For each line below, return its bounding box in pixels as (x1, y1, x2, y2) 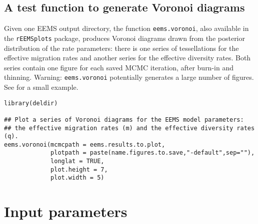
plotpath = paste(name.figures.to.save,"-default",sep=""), (50, 149, 255, 157)
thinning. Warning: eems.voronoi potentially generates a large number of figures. (4, 72, 254, 82)
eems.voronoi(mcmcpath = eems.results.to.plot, (4, 141, 165, 148)
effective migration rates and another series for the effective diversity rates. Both (4, 52, 251, 63)
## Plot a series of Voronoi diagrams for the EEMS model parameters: (4, 116, 244, 123)
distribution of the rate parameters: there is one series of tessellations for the (4, 42, 239, 53)
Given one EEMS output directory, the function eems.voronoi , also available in (4, 23, 249, 33)
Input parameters (4, 201, 127, 222)
